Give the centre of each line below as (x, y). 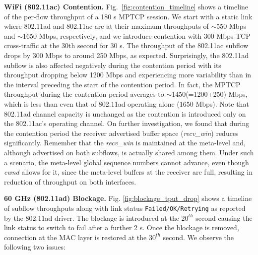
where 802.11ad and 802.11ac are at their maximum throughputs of (106, 26)
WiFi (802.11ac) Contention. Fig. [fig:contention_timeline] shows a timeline (126, 6)
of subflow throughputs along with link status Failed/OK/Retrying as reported (125, 208)
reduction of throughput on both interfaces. (70, 181)
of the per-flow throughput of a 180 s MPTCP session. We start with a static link (128, 16)
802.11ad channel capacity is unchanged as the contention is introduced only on (125, 113)
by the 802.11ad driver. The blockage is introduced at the (92, 218)
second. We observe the (198, 237)
